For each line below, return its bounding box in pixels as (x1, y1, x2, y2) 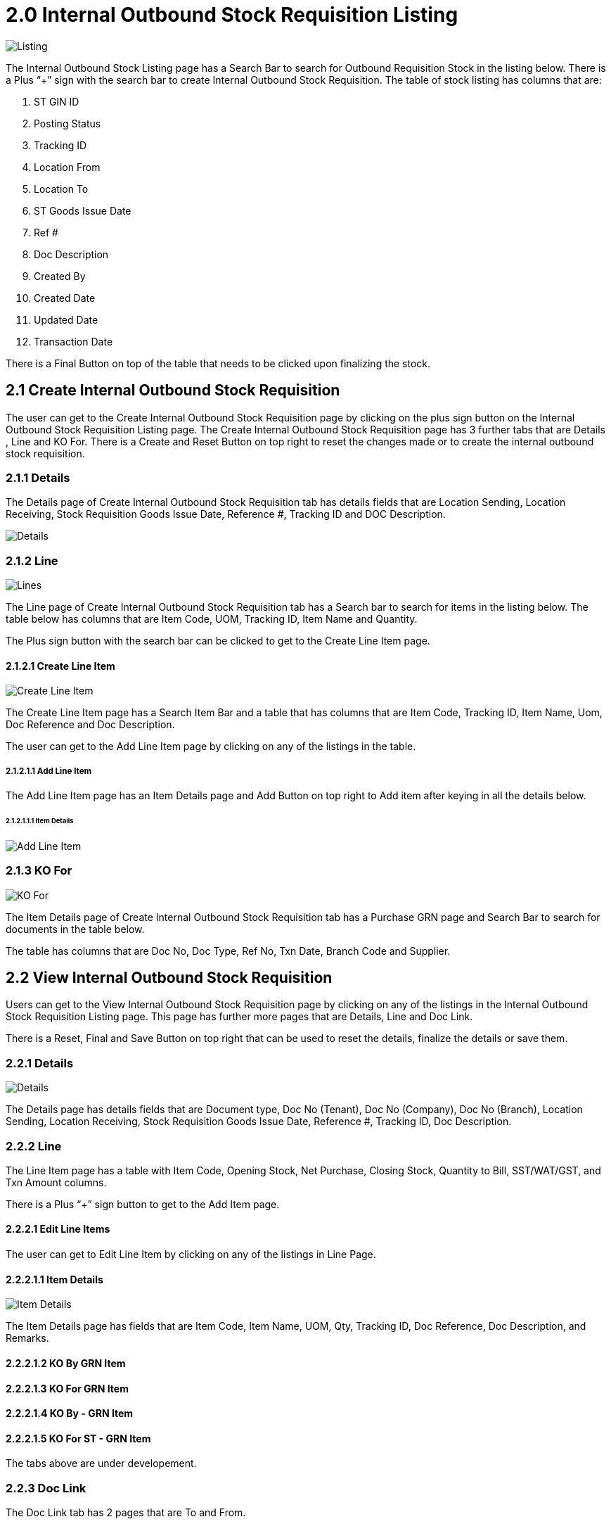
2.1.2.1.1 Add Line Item (6, 766, 92, 776)
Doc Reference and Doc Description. (6, 718, 175, 731)
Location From (34, 160, 101, 173)
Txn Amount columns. (6, 1176, 107, 1188)
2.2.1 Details (6, 1055, 74, 1070)
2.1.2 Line (6, 553, 58, 568)
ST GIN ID (34, 95, 79, 108)
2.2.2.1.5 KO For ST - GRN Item (6, 1432, 151, 1444)
